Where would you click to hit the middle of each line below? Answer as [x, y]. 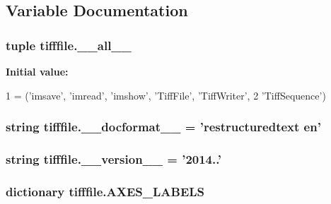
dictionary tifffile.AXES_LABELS [105, 191]
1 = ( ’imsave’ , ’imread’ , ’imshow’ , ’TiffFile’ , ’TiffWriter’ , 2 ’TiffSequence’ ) [166, 95]
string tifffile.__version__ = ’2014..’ [114, 158]
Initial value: [37, 71]
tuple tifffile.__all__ [69, 45]
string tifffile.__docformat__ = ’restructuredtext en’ [163, 127]
